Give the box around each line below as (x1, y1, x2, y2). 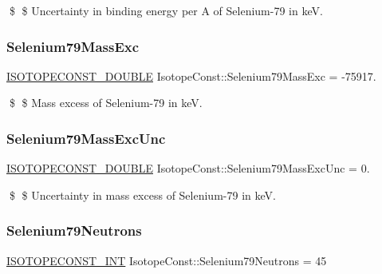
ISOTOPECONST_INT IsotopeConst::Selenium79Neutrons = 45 (6, 252, 327, 268)
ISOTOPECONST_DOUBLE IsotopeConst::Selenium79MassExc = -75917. (6, 67, 376, 84)
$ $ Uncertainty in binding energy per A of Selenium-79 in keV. (9, 2, 323, 18)
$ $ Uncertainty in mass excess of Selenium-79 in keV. (9, 186, 276, 203)
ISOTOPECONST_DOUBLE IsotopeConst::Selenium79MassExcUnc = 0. (6, 160, 370, 177)
